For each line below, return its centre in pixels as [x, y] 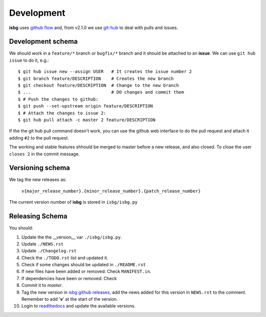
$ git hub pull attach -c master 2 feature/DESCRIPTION [87, 120]
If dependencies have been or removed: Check [69, 278]
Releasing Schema [38, 216]
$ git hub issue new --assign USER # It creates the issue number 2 [105, 72]
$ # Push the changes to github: [58, 99]
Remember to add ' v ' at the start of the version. [70, 299]
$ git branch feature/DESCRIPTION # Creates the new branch [96, 78]
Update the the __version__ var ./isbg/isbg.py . [72, 237]
